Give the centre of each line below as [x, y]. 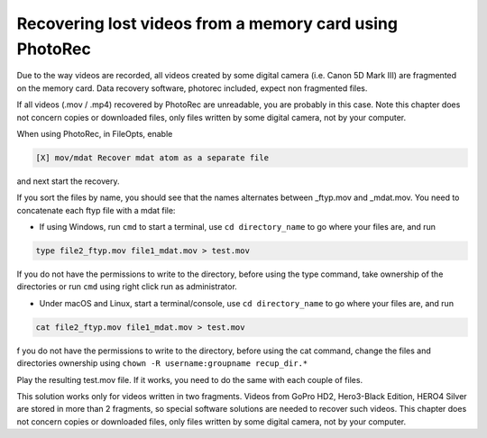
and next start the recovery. [68, 181]
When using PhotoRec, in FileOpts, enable [95, 133]
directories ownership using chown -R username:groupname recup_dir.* [162, 363]
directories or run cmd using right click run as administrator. [127, 287]
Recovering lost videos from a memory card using [207, 23]
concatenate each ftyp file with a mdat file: [96, 210]
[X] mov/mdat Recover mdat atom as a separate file [152, 157]
